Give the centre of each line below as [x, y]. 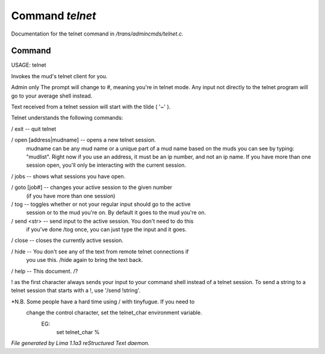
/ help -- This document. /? [45, 271]
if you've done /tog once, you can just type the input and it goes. [106, 229]
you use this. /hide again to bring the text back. [85, 260]
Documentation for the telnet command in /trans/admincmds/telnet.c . [97, 34]
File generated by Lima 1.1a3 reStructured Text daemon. [80, 343]
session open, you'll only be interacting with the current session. [106, 165]
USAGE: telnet [29, 65]
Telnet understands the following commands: [67, 118]
